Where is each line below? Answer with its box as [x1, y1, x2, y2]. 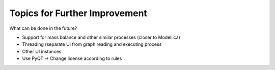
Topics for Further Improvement [9, 8, 148, 19]
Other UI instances [22, 48, 62, 54]
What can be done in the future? [9, 25, 77, 31]
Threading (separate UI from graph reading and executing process [22, 41, 162, 47]
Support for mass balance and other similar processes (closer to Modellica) [22, 34, 181, 40]
